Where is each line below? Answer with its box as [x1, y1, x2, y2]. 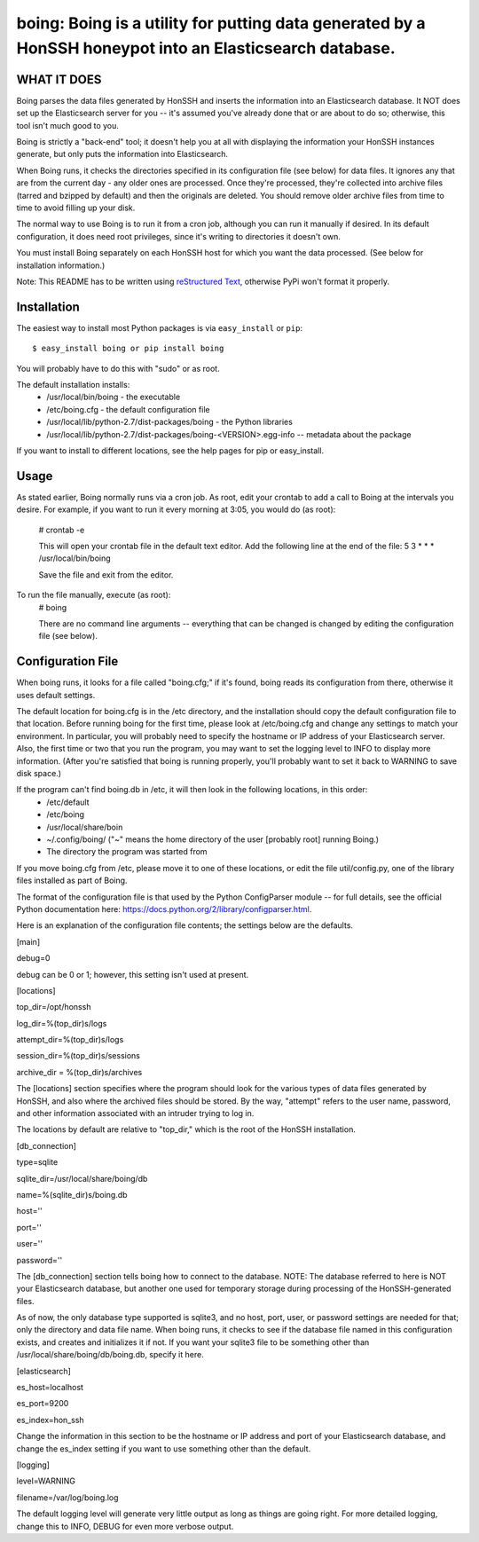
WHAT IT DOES [16, 72, 102, 87]
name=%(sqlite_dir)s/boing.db [16, 1189, 128, 1200]
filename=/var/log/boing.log [16, 1491, 119, 1503]
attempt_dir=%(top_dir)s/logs [16, 1035, 124, 1045]
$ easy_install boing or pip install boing [32, 343, 224, 354]
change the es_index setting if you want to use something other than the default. [16, 1443, 311, 1454]
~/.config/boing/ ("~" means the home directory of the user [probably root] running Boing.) [46, 834, 380, 845]
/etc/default [46, 797, 90, 807]
